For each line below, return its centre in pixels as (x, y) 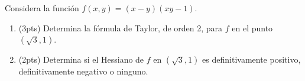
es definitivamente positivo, (252, 59)
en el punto (252, 27)
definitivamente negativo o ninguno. (83, 71)
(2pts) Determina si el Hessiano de (81, 59)
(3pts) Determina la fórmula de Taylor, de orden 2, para (121, 27)
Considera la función (42, 8)
